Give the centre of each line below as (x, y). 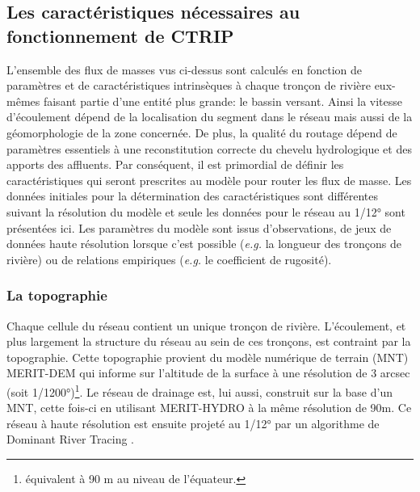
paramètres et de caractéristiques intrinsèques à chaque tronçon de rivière (189, 85)
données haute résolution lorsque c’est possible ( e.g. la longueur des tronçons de (204, 244)
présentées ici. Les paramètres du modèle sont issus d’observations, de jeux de (199, 227)
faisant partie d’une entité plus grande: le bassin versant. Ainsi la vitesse (223, 101)
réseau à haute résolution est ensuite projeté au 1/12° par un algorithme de (193, 423)
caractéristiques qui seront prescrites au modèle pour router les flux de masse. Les (209, 180)
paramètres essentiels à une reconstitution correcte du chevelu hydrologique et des (209, 148)
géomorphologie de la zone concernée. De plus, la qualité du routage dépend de (202, 132)
